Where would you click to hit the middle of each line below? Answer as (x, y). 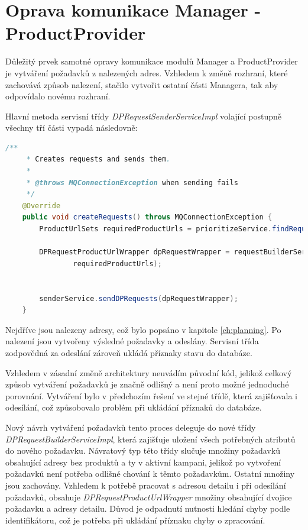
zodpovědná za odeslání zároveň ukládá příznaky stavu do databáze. (129, 352)
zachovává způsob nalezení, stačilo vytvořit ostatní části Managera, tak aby (142, 84)
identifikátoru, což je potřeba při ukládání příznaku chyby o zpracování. (135, 520)
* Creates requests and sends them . (98, 159)
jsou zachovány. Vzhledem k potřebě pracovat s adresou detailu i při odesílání (146, 485)
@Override (41, 206)
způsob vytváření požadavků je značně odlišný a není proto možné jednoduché (147, 384)
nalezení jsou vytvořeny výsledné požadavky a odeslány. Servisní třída (132, 341)
